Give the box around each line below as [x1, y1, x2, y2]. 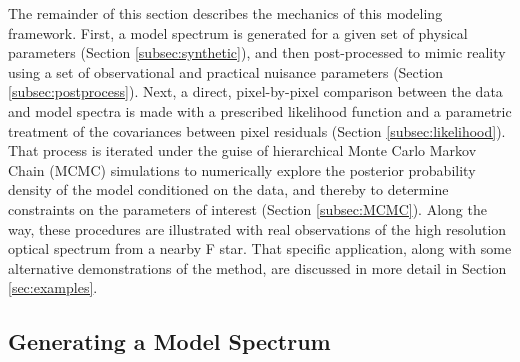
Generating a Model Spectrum [8, 326, 331, 357]
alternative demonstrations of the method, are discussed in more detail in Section [8, 257, 507, 278]
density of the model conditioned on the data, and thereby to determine [8, 179, 449, 200]
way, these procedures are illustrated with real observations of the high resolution [8, 218, 507, 239]
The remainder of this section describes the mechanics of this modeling [8, 3, 443, 23]
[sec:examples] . [8, 277, 98, 298]
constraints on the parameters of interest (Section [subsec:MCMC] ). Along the [8, 198, 487, 219]
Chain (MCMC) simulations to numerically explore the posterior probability [8, 159, 476, 180]
